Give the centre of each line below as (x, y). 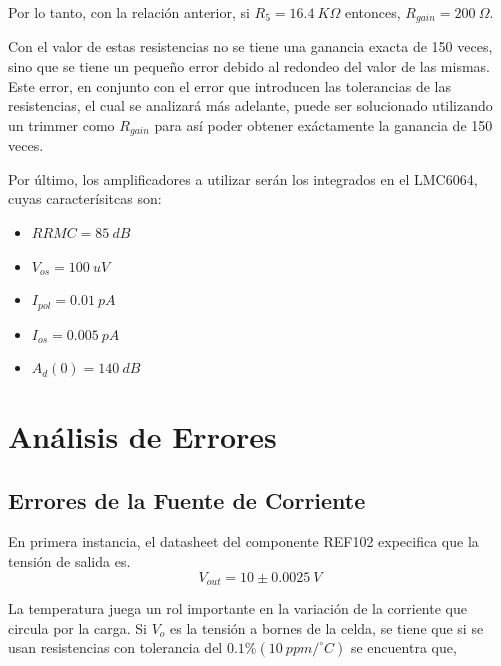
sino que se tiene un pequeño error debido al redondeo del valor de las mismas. (249, 66)
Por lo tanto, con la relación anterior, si (129, 12)
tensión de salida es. (69, 561)
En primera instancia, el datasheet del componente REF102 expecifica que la (243, 541)
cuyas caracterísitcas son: (85, 198)
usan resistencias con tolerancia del (115, 647)
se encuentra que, (403, 647)
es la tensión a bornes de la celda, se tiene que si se (327, 627)
